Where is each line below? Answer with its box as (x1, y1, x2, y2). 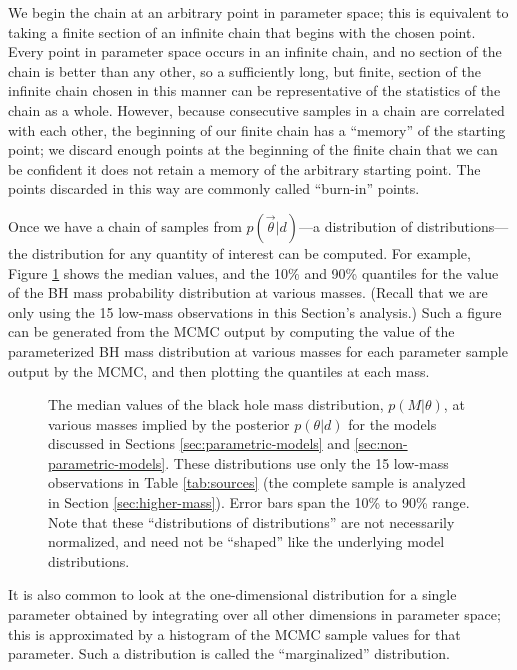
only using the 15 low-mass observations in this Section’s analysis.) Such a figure (8, 301, 502, 322)
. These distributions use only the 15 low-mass (165, 452, 449, 473)
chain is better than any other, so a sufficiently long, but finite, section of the (8, 60, 481, 81)
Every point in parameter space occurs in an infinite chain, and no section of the (8, 41, 502, 62)
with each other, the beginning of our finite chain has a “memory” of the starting (8, 119, 506, 140)
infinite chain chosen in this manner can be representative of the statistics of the (8, 80, 501, 101)
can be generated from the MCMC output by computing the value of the (8, 321, 455, 342)
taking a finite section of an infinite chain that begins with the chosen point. (8, 21, 476, 42)
